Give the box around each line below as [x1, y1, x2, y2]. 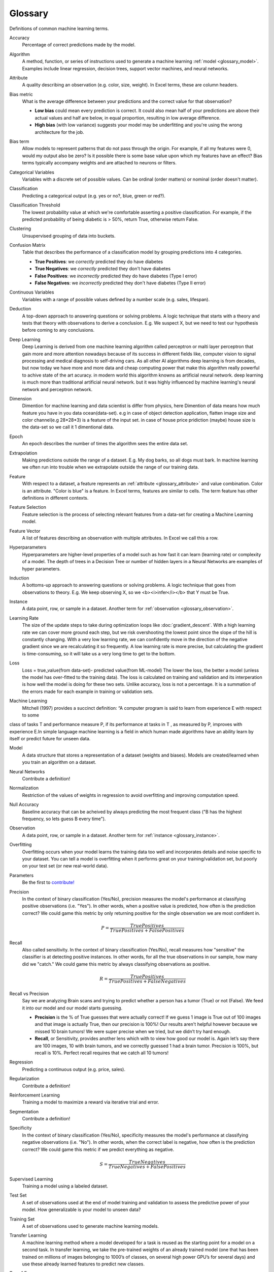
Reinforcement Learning [9, 1092, 60, 1098]
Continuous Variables [9, 289, 54, 295]
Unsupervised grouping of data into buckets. [22, 233, 116, 239]
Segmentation [9, 1108, 39, 1114]
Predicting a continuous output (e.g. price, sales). [22, 1066, 126, 1072]
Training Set [9, 1216, 35, 1222]
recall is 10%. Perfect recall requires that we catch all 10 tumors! [35, 1050, 169, 1056]
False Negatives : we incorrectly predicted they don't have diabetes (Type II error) [35, 280, 206, 286]
